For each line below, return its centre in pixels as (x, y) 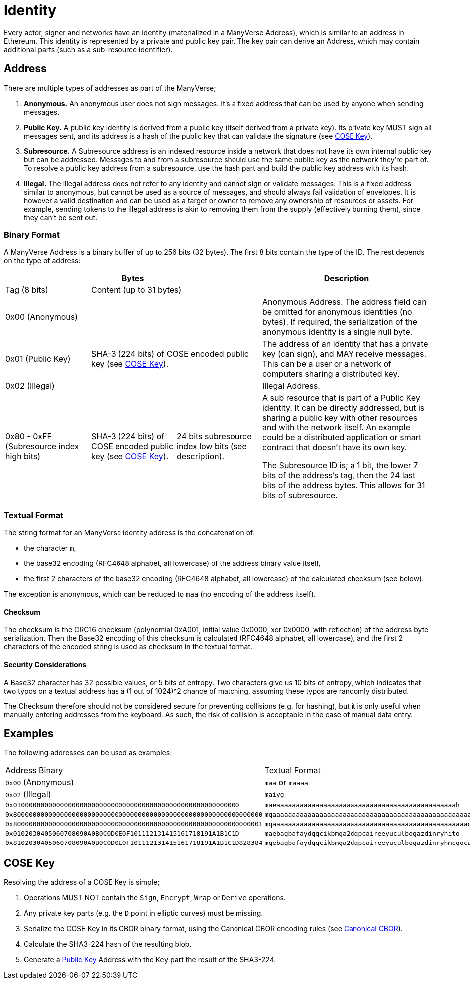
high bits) (23, 457)
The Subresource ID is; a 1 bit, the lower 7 (340, 466)
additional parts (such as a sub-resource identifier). (88, 49)
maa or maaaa (286, 782)
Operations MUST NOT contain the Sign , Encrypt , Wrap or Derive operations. (155, 898)
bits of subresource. (300, 495)
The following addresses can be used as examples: (88, 753)
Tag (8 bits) (27, 290)
